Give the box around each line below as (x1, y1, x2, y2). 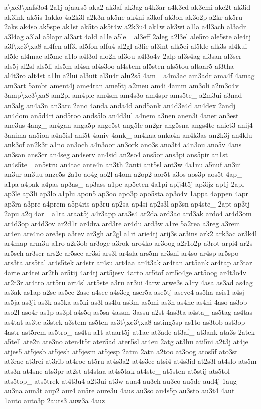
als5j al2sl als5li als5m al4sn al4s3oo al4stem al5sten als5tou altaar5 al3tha (4, 60, 234, 71)
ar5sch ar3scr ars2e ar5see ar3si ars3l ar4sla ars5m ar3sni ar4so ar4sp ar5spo (4, 247, 239, 258)
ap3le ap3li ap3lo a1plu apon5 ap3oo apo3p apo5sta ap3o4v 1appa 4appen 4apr (4, 188, 249, 199)
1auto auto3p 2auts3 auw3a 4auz (4, 395, 105, 405)
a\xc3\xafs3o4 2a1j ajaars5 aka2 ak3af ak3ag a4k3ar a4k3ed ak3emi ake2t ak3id (4, 2, 251, 12)
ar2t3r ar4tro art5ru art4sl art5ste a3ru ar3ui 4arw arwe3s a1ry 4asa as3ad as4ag (4, 277, 253, 287)
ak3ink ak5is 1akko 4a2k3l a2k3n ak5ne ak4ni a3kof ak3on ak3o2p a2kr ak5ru (4, 11, 243, 22)
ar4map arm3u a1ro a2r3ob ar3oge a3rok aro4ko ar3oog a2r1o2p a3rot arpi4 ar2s (4, 238, 253, 248)
